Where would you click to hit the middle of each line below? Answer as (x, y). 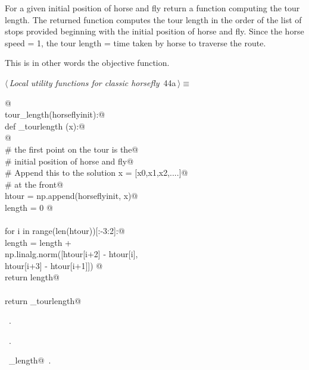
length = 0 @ (29, 207)
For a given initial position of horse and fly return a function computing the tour (152, 8)
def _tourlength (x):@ (45, 126)
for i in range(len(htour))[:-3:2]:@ (65, 231)
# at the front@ (34, 184)
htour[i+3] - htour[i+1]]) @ (54, 265)
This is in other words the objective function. (87, 63)
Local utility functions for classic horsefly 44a (93, 82)
